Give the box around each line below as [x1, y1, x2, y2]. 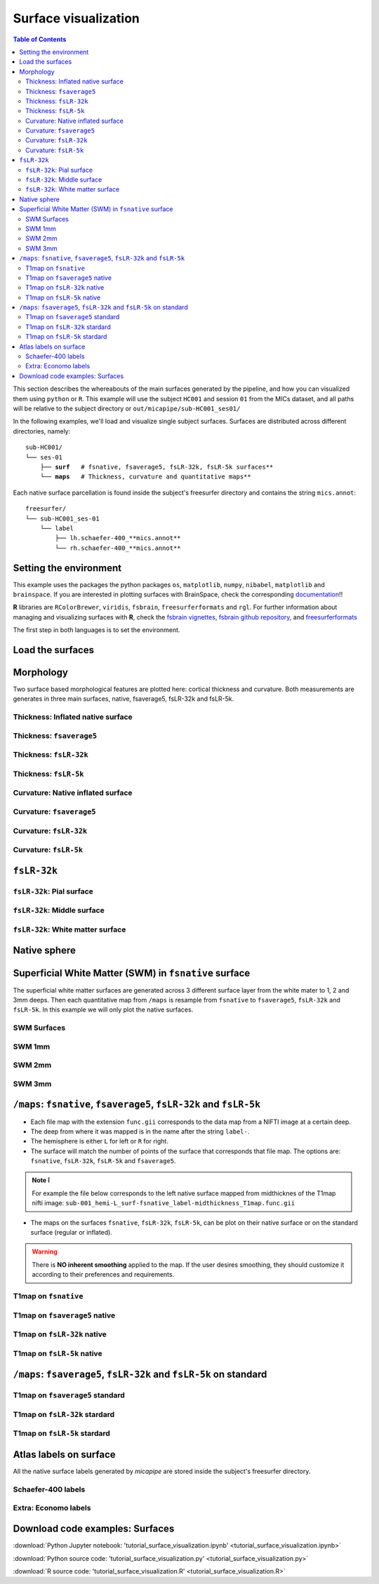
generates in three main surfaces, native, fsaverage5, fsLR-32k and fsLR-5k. [13, 694, 234, 703]
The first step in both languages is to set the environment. [13, 626, 180, 634]
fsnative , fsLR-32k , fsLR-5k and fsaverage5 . [30, 1157, 176, 1165]
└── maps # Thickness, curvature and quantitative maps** [39, 473, 252, 481]
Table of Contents [13, 35, 67, 43]
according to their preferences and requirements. [32, 1270, 175, 1279]
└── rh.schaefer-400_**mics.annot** [55, 544, 182, 552]
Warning [32, 1247, 58, 1256]
